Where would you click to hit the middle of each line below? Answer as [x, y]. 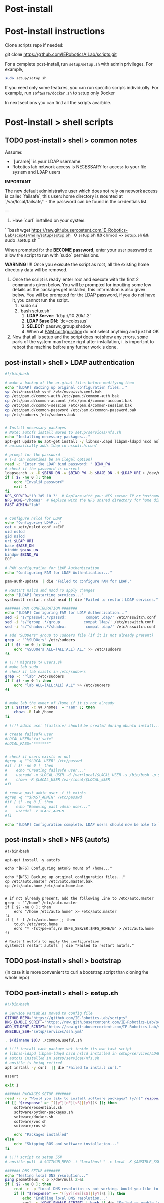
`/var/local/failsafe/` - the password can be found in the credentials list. [76, 201]
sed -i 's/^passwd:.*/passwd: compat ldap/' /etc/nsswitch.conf [81, 617]
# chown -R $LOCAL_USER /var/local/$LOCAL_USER [58, 779]
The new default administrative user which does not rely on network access [81, 191]
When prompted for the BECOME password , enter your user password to [79, 250]
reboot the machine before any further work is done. [65, 347]
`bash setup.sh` [35, 311]
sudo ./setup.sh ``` [23, 240]
